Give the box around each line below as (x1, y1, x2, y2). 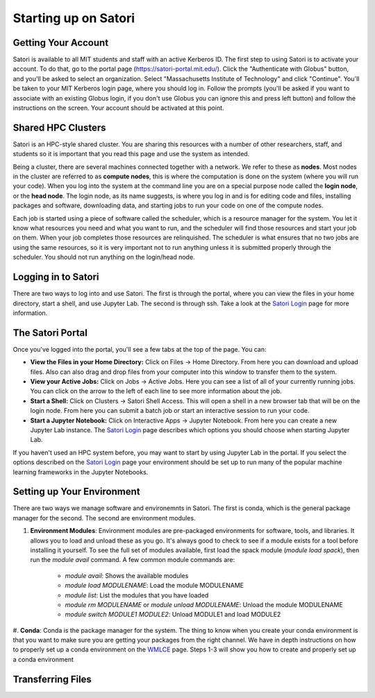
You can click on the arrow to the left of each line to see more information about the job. (30, 387, 282, 395)
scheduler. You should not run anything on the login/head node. (12, 253, 195, 262)
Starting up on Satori (12, 10, 135, 26)
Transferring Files (12, 673, 92, 685)
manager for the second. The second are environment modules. (12, 513, 196, 522)
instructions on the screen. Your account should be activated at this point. (12, 104, 225, 112)
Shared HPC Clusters (12, 121, 106, 133)
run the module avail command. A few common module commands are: (30, 556, 235, 564)
